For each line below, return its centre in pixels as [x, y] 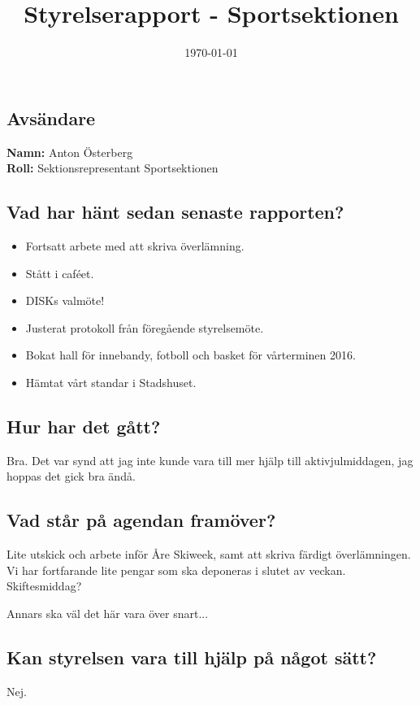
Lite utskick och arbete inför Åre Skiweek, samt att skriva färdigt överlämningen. [209, 554]
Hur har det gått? [84, 426]
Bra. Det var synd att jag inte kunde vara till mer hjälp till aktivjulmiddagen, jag [210, 460]
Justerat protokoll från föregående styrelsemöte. [145, 327]
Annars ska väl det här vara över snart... [108, 613]
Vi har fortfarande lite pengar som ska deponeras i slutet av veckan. [176, 570]
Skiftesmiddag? [44, 586]
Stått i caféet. [60, 273]
